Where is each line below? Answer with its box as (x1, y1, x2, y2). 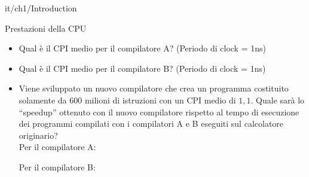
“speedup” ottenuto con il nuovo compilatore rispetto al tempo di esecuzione (19, 105, 299, 118)
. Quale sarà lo (250, 93, 305, 106)
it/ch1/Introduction (5, 2, 77, 14)
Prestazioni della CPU (5, 22, 87, 34)
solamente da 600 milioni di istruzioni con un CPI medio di (19, 93, 236, 106)
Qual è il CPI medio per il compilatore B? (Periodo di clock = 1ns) (19, 62, 266, 74)
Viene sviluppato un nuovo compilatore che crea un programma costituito (19, 82, 289, 94)
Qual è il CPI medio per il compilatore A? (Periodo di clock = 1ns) (19, 42, 266, 54)
